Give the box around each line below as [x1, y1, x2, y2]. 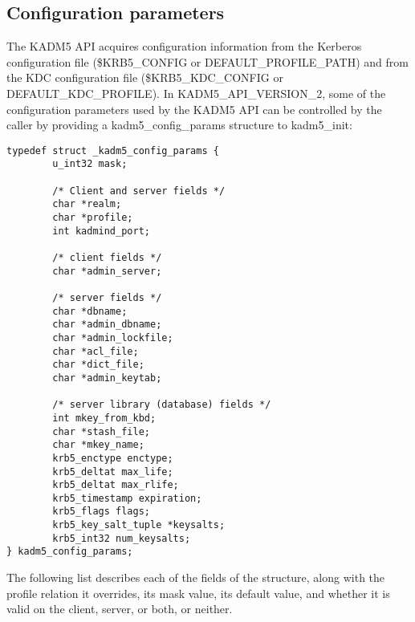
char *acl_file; [52, 345, 139, 357]
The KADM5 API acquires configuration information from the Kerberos [6, 38, 362, 55]
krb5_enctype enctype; [52, 452, 173, 464]
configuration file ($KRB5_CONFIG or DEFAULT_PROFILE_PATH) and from [6, 53, 409, 70]
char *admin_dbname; [52, 319, 162, 331]
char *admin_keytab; [52, 372, 162, 384]
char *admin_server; [52, 265, 162, 277]
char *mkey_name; [52, 439, 144, 451]
